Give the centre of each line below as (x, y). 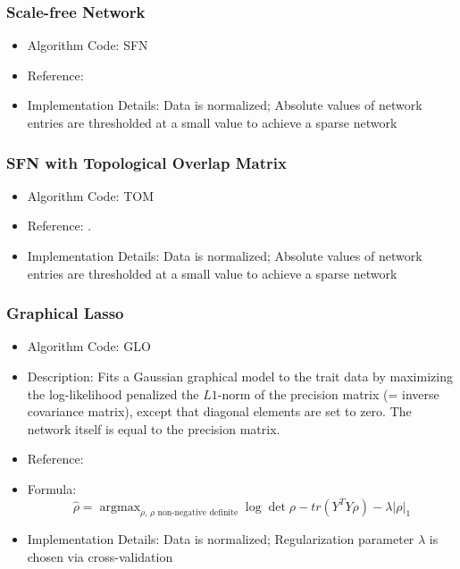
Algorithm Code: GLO (89, 346)
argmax (120, 507)
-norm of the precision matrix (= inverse (328, 393)
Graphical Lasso (65, 313)
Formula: (52, 488)
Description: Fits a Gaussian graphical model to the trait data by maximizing (240, 376)
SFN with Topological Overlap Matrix (146, 162)
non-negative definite (198, 513)
